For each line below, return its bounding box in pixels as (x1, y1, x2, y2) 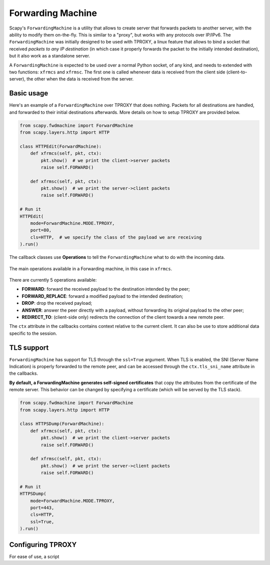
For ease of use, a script (9, 554, 59, 560)
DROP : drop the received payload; (21, 300, 92, 306)
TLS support (9, 343, 49, 352)
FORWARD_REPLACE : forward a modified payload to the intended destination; (21, 293, 183, 299)
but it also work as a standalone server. (9, 53, 90, 59)
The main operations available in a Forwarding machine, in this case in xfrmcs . (9, 265, 172, 272)
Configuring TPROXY (9, 540, 77, 549)
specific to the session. (9, 330, 57, 336)
